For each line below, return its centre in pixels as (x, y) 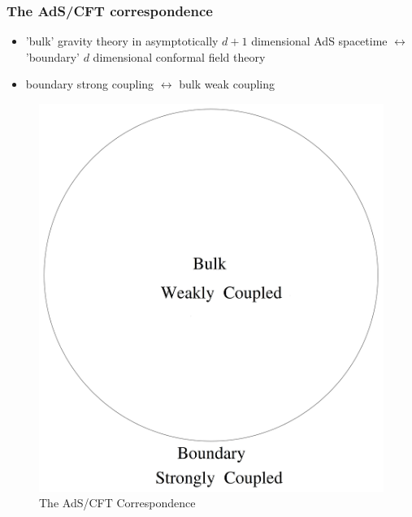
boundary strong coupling (90, 84)
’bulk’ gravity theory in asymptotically (122, 41)
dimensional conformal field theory (179, 56)
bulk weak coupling (227, 84)
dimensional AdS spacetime (319, 41)
